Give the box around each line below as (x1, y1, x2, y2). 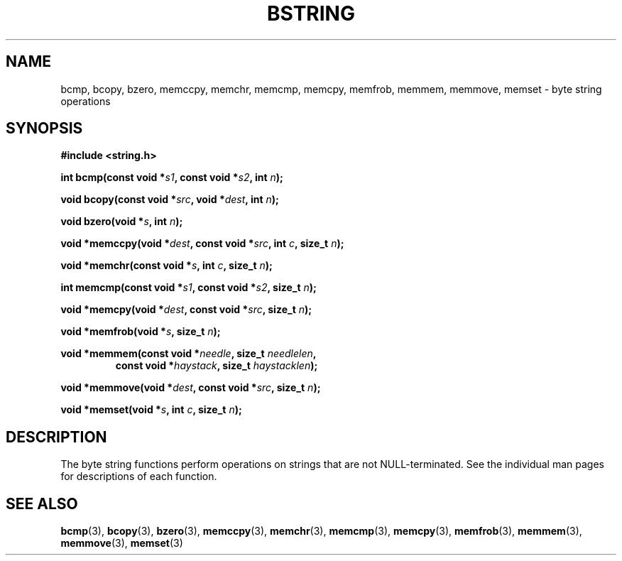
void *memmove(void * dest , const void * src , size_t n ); (60, 381, 321, 394)
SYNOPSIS (6, 119, 83, 138)
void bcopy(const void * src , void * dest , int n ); (60, 193, 279, 206)
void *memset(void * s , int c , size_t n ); (60, 403, 242, 416)
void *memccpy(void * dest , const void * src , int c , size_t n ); (60, 237, 344, 250)
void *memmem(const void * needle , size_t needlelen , (60, 347, 317, 360)
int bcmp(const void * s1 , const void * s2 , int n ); (60, 171, 283, 184)
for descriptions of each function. (60, 470, 217, 483)
